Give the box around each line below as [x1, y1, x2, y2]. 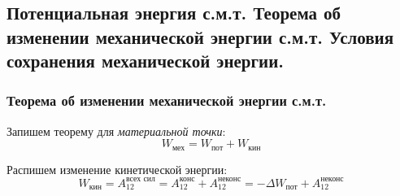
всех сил [126, 175, 155, 184]
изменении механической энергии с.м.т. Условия [7, 24, 394, 49]
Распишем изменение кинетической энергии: [7, 160, 228, 177]
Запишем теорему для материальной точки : [7, 122, 226, 139]
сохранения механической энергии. [7, 48, 284, 73]
